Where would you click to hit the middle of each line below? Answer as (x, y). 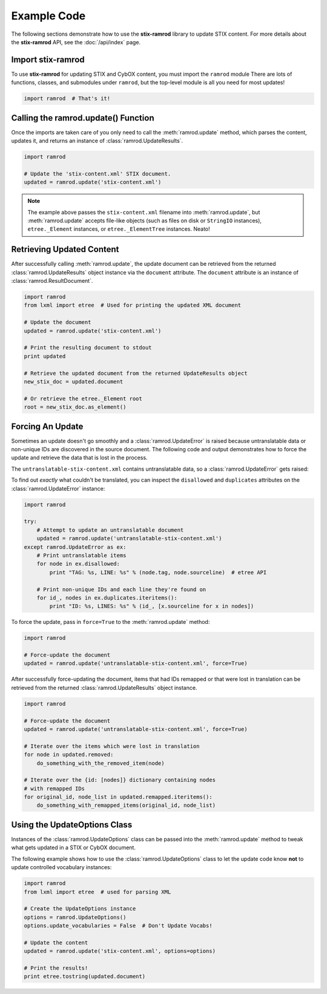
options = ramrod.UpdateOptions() (75, 917)
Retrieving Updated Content (65, 249)
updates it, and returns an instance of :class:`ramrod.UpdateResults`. (97, 141)
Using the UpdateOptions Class (72, 825)
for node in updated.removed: (69, 755)
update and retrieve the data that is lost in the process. (79, 458)
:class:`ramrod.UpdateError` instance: (58, 488)
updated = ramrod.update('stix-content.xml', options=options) (120, 951)
